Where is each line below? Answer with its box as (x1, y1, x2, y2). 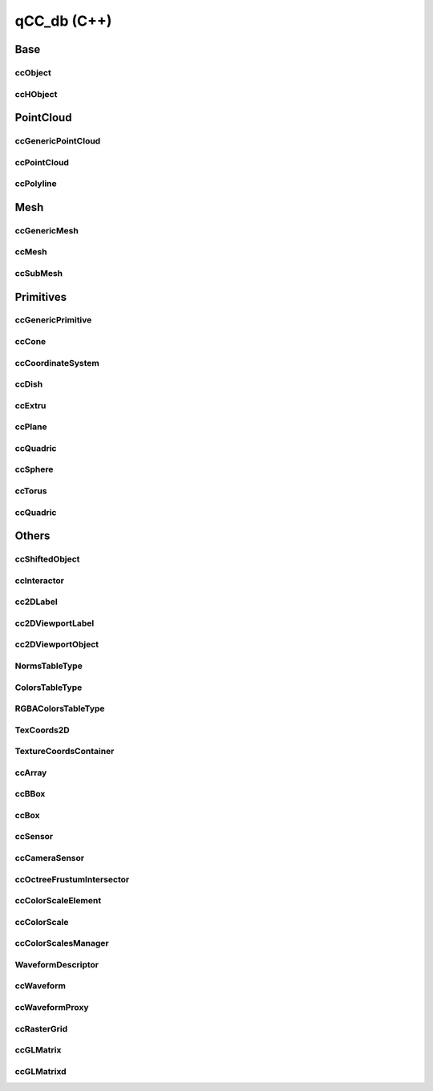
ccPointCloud (14, 156, 70, 168)
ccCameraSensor (14, 853, 84, 863)
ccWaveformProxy (14, 1001, 89, 1012)
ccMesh (14, 246, 47, 258)
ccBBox (14, 789, 46, 800)
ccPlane (14, 421, 47, 432)
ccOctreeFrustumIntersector (14, 874, 130, 885)
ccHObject (14, 88, 58, 99)
